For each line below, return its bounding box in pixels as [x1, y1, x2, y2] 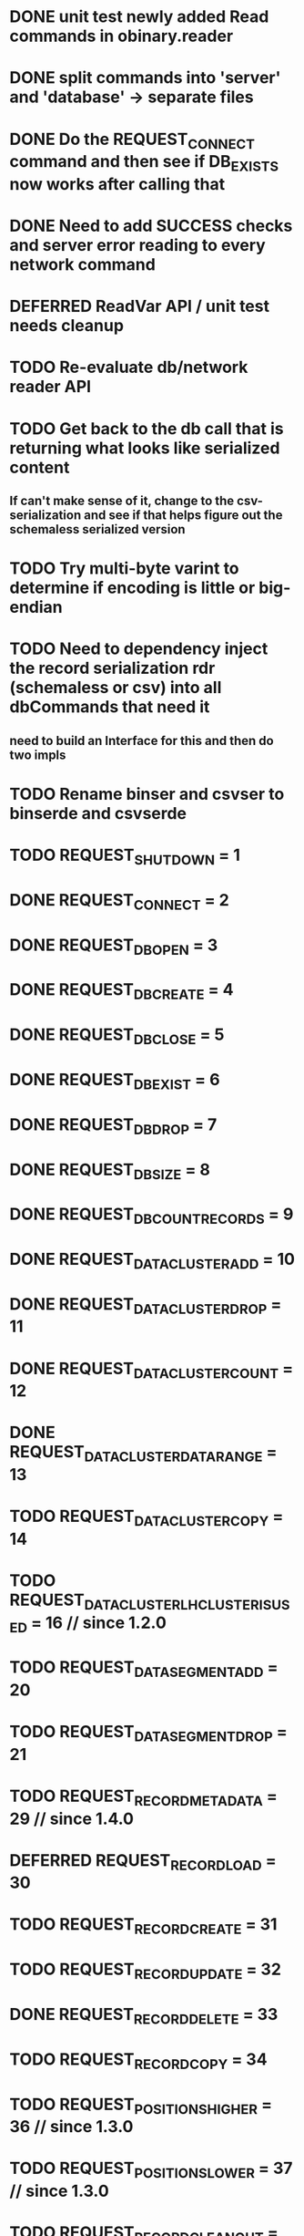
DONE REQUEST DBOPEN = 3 [9, 935, 218, 958]
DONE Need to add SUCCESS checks [9, 215, 293, 236]
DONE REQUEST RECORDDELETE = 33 [9, 2004, 279, 2028]
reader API [9, 377, 92, 398]
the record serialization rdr [9, 658, 216, 678]
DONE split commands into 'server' [9, 67, 281, 88]
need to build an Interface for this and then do [9, 732, 275, 749]
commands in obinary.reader [9, 26, 234, 47]
